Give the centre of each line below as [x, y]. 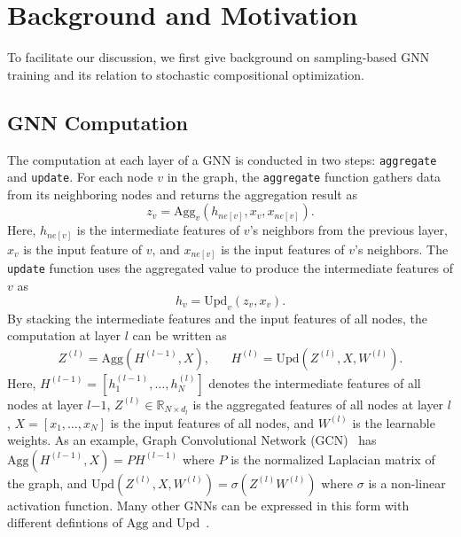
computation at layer [64, 335]
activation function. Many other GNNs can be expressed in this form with [208, 505]
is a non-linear [407, 483]
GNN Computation [98, 122]
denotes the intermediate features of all [315, 382]
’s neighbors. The [402, 249]
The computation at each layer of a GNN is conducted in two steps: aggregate [222, 159]
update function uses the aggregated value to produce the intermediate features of [230, 268]
